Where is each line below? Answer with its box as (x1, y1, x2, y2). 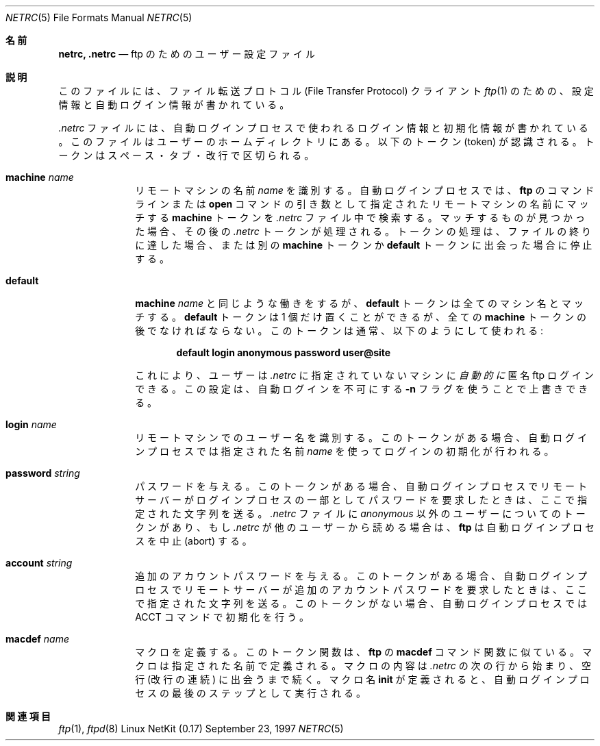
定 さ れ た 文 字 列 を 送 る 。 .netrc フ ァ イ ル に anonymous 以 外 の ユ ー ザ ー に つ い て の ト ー (135, 508, 586, 519)
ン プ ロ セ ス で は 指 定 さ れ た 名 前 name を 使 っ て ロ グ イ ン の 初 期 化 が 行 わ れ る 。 (135, 445, 554, 457)
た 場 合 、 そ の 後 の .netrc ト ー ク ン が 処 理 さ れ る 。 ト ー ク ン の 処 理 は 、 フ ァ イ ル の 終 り (135, 225, 592, 237)
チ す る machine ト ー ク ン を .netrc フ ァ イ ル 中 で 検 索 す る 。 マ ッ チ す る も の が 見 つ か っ (135, 212, 585, 223)
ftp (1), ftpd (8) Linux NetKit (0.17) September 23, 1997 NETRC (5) (58, 723, 344, 734)
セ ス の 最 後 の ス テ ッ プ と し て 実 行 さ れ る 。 (135, 687, 366, 699)
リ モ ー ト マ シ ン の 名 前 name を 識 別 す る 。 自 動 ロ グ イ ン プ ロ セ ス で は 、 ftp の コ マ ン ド (135, 184, 595, 196)
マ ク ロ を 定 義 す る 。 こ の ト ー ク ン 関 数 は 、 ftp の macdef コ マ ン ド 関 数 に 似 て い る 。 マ (135, 646, 592, 658)
